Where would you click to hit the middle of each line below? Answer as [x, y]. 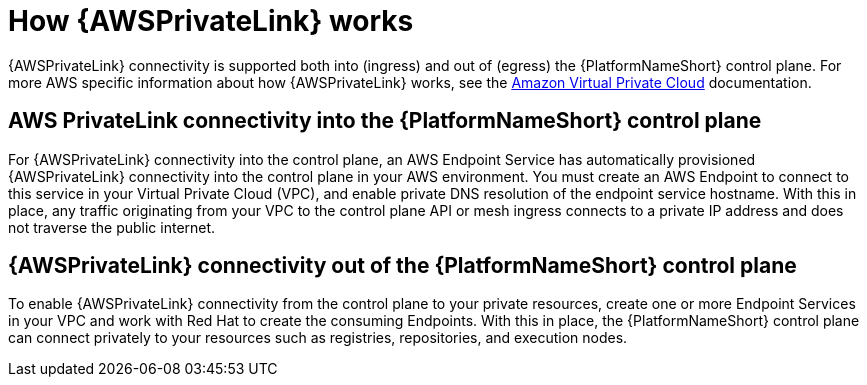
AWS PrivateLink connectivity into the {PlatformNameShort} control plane [385, 121]
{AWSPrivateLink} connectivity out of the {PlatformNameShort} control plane [402, 266]
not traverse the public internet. [112, 227]
